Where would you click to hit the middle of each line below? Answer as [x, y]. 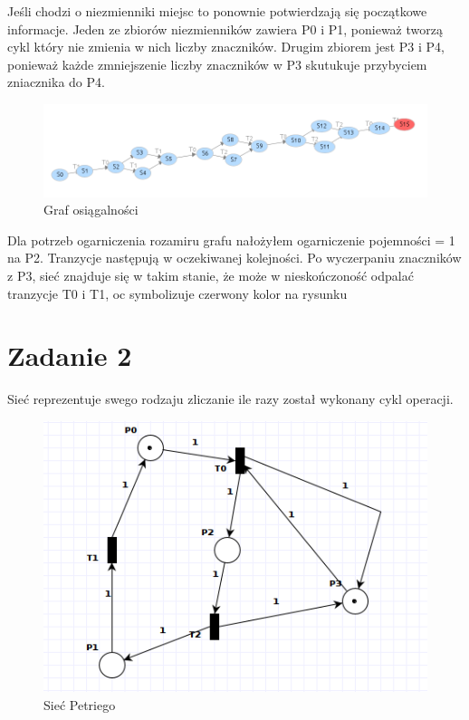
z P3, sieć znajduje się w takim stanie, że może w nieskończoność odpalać [211, 275]
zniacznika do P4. [56, 82]
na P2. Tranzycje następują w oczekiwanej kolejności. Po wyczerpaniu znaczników [234, 258]
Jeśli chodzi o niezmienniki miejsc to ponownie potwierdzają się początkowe [217, 11]
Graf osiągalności [91, 210]
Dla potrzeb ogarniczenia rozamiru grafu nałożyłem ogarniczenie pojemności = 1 [231, 240]
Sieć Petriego [80, 705]
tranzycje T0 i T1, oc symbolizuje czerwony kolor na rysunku [177, 293]
